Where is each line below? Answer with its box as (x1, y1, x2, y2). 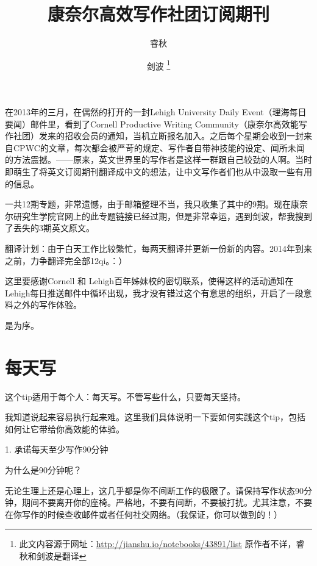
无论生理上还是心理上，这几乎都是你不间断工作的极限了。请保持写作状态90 (5, 484, 304, 496)
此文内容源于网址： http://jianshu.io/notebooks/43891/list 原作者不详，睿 (19, 537, 305, 550)
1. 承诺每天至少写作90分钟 (5, 443, 109, 456)
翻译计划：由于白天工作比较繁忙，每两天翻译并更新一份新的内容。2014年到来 (5, 242, 312, 254)
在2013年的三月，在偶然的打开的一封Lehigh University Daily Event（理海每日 (5, 105, 307, 118)
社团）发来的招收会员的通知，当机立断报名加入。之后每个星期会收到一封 (13, 129, 304, 142)
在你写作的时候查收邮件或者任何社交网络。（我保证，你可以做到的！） (5, 507, 282, 520)
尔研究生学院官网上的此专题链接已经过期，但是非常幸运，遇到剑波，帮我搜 (5, 209, 304, 222)
